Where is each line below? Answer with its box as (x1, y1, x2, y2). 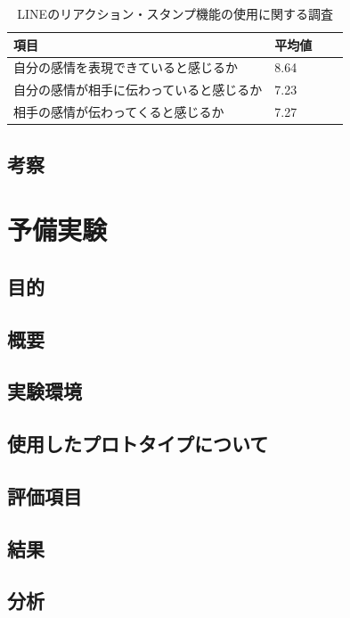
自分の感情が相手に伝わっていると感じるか (13, 80, 263, 99)
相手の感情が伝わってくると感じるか (13, 103, 224, 121)
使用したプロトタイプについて (7, 430, 269, 457)
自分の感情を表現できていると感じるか (13, 58, 238, 77)
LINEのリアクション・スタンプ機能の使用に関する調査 (17, 4, 334, 22)
